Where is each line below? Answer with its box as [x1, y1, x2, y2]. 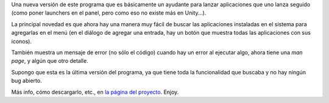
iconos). [11, 37, 32, 45]
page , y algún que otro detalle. [11, 57, 88, 65]
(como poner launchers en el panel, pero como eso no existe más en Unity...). [11, 9, 207, 16]
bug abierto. [11, 77, 42, 85]
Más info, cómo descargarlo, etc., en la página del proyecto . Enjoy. [11, 88, 179, 96]
